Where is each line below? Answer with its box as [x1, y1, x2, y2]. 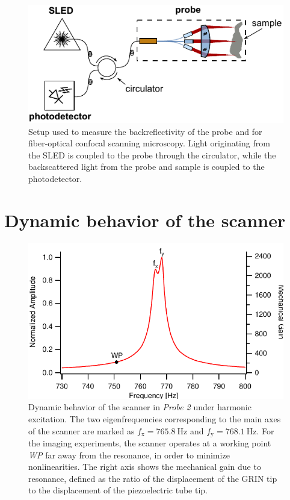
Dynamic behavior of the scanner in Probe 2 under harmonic [28, 401, 251, 413]
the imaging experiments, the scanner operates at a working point [28, 437, 271, 449]
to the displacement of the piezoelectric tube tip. [28, 484, 208, 496]
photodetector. [28, 172, 82, 184]
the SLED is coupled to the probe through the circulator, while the [28, 148, 276, 161]
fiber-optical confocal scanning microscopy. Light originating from [28, 137, 270, 149]
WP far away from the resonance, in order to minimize [28, 448, 230, 461]
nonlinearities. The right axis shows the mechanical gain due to [28, 460, 261, 473]
